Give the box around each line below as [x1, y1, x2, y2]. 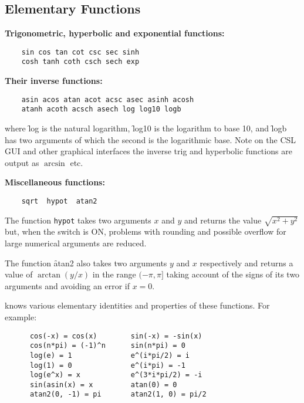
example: [5, 310, 37, 323]
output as [5, 156, 39, 168]
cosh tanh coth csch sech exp [21, 57, 140, 66]
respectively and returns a [200, 256, 293, 269]
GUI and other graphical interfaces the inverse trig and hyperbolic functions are [5, 145, 292, 157]
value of [5, 268, 33, 280]
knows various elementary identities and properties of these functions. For [5, 299, 270, 311]
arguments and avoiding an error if [5, 279, 130, 292]
